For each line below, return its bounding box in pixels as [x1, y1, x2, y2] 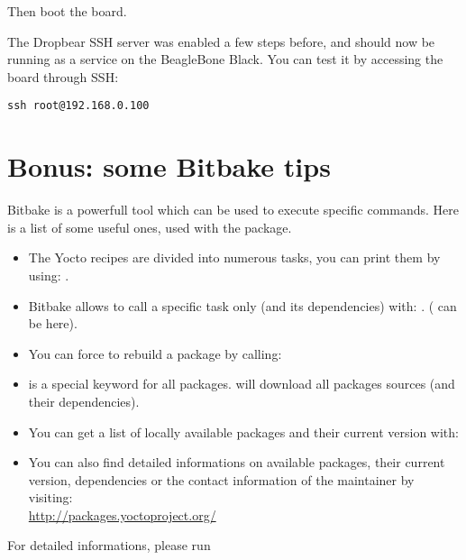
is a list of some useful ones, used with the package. [7, 217, 292, 236]
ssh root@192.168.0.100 [7, 99, 150, 113]
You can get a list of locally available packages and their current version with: [28, 422, 459, 441]
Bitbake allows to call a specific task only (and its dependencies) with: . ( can [28, 296, 457, 315]
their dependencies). [28, 391, 140, 410]
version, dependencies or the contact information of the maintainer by [28, 470, 415, 489]
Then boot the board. [7, 2, 127, 20]
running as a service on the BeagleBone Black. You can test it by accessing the [7, 50, 443, 69]
